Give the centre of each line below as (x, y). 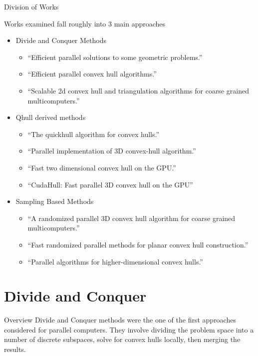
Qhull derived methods (51, 117)
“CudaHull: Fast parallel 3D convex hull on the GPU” (110, 184)
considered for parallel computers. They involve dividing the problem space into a (129, 329)
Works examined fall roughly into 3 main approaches (85, 23)
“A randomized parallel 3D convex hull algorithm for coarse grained (131, 218)
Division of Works (31, 6)
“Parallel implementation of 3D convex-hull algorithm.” (112, 151)
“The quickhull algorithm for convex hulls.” (94, 134)
